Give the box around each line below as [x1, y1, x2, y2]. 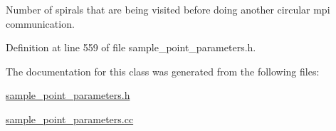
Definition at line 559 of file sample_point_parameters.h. [6, 40, 256, 55]
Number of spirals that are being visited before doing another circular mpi [6, 2, 330, 16]
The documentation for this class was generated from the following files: [6, 63, 320, 78]
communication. [6, 16, 75, 31]
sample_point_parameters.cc [6, 111, 134, 126]
